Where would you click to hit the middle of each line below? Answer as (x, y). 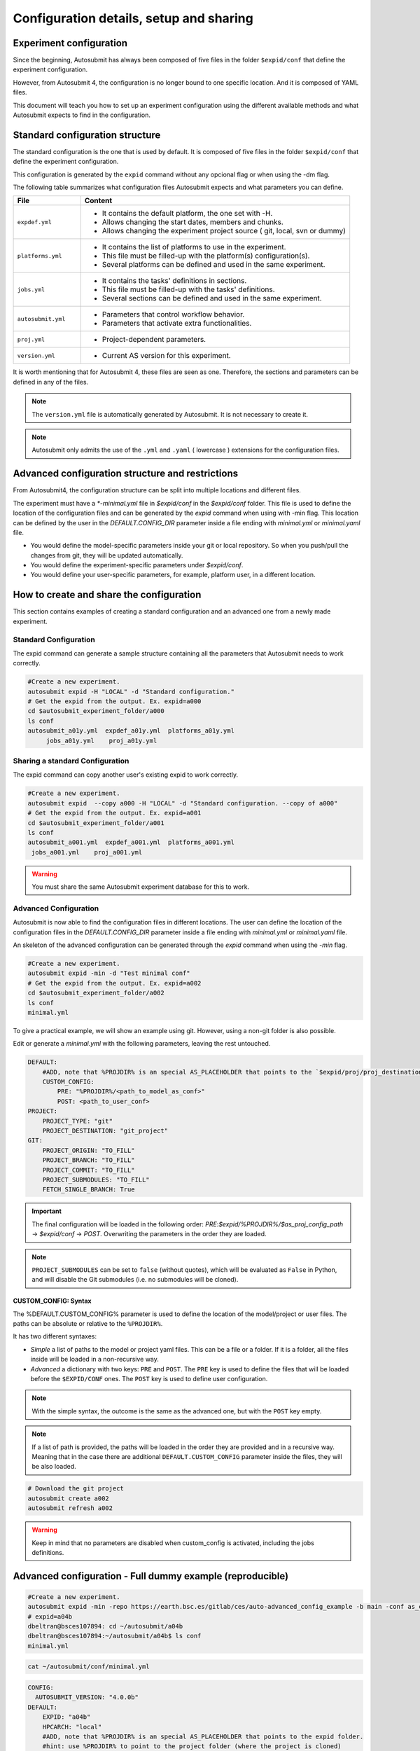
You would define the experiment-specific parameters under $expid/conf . (137, 565)
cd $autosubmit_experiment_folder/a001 (96, 823)
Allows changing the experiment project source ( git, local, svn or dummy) (224, 231)
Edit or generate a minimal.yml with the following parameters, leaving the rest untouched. (142, 1044)
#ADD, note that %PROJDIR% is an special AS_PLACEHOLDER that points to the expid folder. (203, 1736)
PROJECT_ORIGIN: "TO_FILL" (89, 1150)
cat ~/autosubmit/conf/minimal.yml (89, 1667)
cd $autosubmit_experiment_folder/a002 (96, 993)
